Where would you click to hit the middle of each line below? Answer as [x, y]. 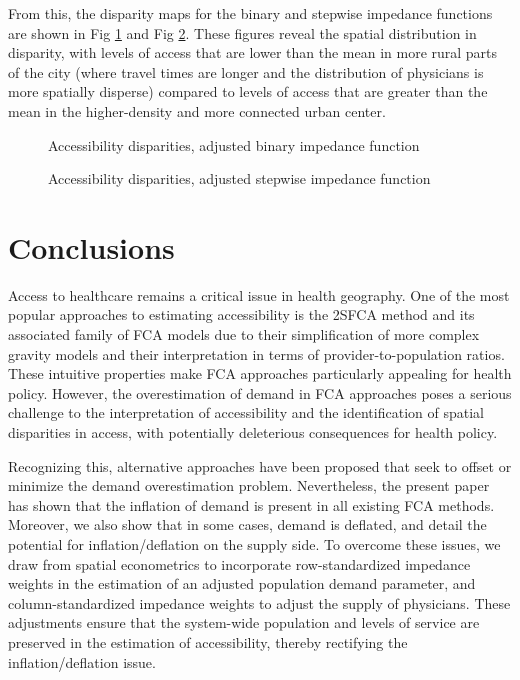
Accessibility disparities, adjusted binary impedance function [234, 144]
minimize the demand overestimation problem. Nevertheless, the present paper [249, 485]
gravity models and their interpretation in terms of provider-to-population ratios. [256, 353]
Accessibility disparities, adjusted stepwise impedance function [239, 178]
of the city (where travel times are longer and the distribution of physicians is [246, 71]
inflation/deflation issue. [82, 661]
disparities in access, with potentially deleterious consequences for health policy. [253, 432]
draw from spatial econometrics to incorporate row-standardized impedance [239, 563]
